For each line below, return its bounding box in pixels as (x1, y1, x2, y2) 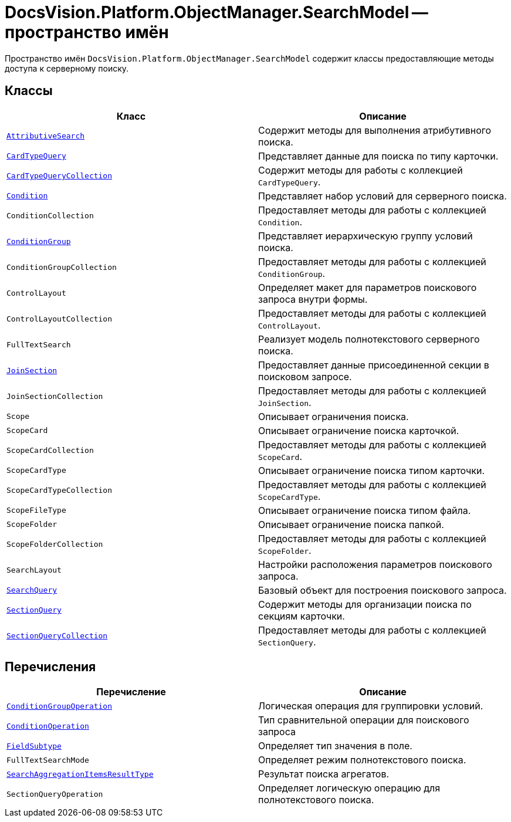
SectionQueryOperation (6, 789, 103, 799)
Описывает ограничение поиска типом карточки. (258, 464, 485, 476)
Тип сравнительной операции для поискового (258, 714, 469, 726)
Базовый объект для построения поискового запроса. (258, 584, 507, 596)
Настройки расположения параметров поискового (258, 558, 492, 570)
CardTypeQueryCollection (6, 171, 113, 181)
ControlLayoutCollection (6, 314, 113, 324)
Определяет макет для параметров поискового (258, 281, 477, 293)
